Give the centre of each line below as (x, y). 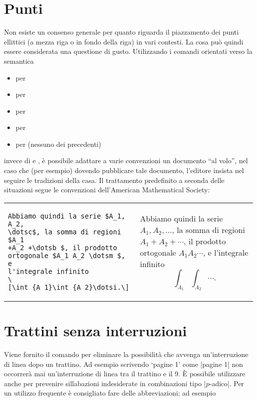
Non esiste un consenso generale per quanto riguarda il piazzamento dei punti (121, 32)
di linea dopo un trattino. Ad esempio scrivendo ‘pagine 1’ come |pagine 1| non (124, 364)
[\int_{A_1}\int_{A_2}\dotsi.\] (69, 287)
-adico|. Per (227, 383)
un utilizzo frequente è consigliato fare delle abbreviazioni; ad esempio (110, 393)
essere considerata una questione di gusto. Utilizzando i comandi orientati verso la (128, 51)
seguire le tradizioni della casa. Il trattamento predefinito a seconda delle (114, 180)
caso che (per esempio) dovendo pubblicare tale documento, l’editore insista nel (124, 170)
